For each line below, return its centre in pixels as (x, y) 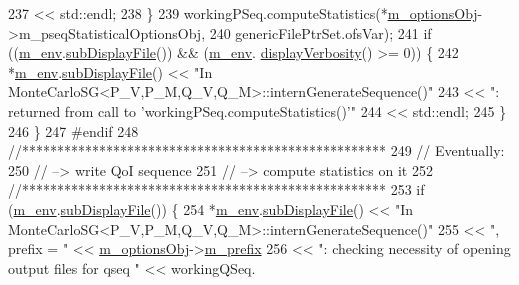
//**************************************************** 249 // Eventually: (256, 150)
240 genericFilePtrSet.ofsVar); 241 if (320, 32)
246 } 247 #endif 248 (73, 130)
